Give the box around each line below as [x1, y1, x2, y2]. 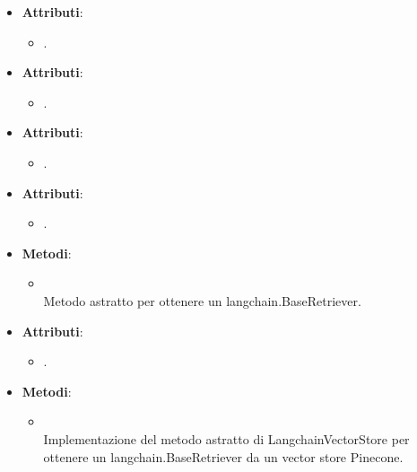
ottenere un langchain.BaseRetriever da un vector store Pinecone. [43, 447, 404, 466]
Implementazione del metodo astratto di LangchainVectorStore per [43, 429, 410, 448]
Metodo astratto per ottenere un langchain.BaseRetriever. [43, 291, 361, 310]
